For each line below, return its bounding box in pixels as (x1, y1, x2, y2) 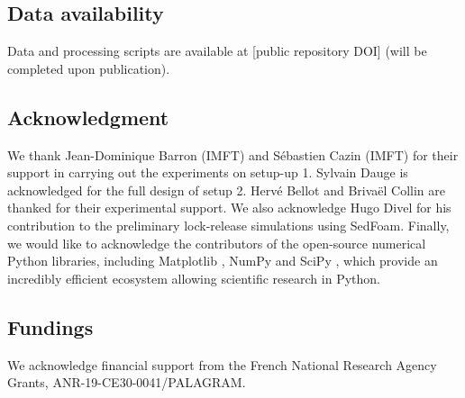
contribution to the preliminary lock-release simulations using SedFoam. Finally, (7, 215, 450, 234)
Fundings (7, 312, 94, 340)
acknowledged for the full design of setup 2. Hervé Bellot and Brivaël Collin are (7, 180, 446, 199)
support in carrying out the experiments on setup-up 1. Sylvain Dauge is (7, 163, 408, 182)
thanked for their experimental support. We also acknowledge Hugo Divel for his (7, 198, 451, 217)
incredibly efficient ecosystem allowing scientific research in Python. (7, 268, 380, 287)
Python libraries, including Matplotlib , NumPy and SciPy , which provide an (7, 251, 438, 270)
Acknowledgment (7, 103, 169, 131)
